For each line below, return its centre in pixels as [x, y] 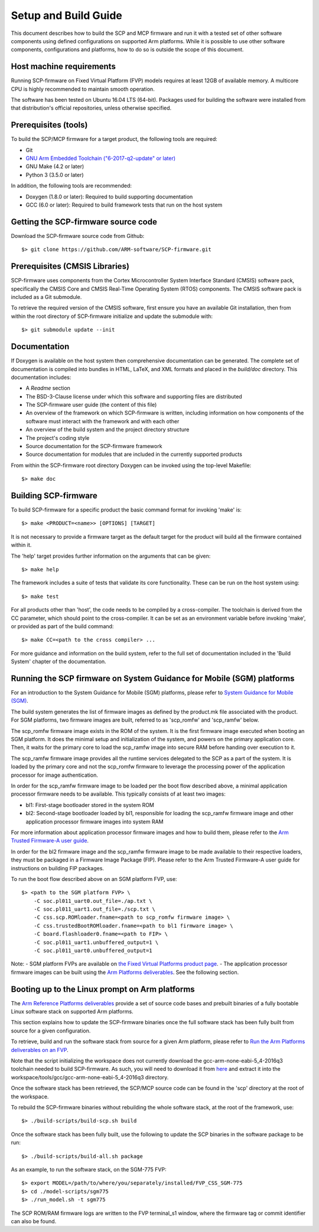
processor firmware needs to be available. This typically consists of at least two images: [118, 794]
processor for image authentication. [55, 775]
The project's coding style [58, 438]
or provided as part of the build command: [62, 626]
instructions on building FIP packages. [58, 868]
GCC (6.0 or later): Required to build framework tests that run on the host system [124, 205]
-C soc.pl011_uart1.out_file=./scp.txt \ [95, 909]
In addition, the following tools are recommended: [71, 186]
